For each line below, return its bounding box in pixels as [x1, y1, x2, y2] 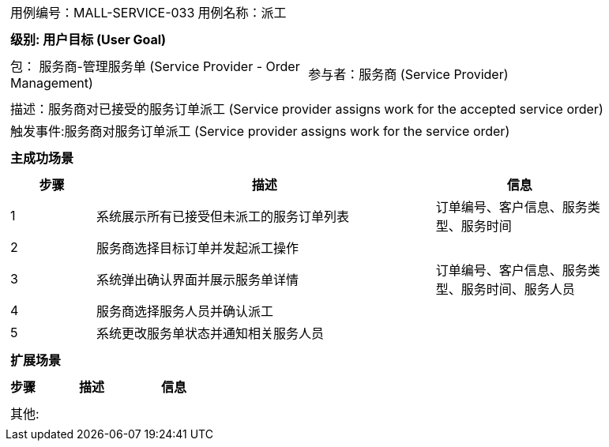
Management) [10, 75, 93, 91]
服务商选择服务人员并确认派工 [96, 303, 273, 319]
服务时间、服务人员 [461, 281, 575, 297]
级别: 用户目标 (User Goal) [10, 32, 167, 47]
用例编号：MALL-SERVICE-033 [10, 5, 195, 21]
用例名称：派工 [197, 5, 287, 21]
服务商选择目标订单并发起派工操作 [96, 240, 299, 256]
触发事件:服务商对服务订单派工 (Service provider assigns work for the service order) [10, 123, 510, 139]
